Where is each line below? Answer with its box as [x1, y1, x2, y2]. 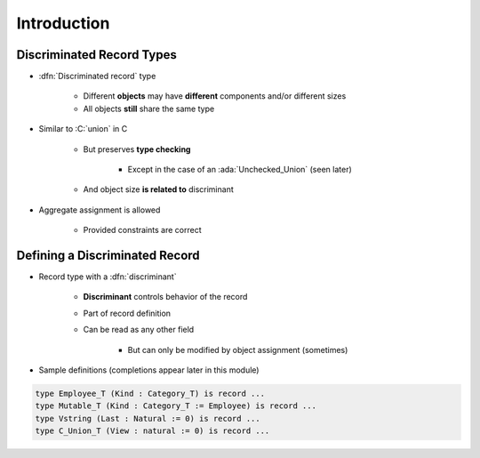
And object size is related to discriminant [83, 184, 235, 195]
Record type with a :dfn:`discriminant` [38, 271, 177, 282]
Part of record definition [83, 308, 172, 318]
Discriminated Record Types [16, 47, 178, 62]
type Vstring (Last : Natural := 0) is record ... [35, 414, 261, 423]
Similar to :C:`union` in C [38, 124, 128, 134]
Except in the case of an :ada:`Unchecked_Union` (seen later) [127, 165, 353, 175]
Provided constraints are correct [83, 225, 202, 236]
